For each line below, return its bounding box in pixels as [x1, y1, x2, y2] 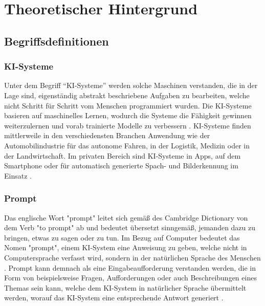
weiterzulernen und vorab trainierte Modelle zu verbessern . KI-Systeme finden [4, 120, 251, 130]
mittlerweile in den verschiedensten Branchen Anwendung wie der [4, 130, 210, 141]
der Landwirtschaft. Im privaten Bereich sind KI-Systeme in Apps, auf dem [4, 150, 241, 161]
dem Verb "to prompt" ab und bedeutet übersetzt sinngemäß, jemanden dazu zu [4, 222, 256, 233]
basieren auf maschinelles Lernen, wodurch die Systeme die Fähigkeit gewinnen [4, 110, 252, 121]
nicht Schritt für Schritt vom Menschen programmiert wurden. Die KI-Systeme [4, 100, 252, 111]
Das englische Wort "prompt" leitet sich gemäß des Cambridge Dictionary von [4, 212, 248, 223]
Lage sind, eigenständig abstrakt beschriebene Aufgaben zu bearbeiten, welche [4, 90, 250, 100]
